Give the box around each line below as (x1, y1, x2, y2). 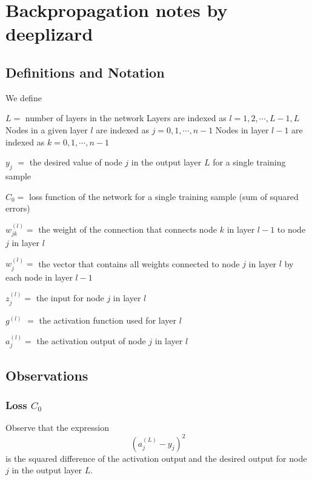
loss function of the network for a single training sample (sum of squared (29, 190, 299, 202)
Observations (5, 365, 88, 384)
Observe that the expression (5, 421, 110, 434)
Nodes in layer (215, 123, 269, 136)
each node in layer (5, 270, 73, 283)
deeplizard (5, 21, 93, 46)
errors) (5, 202, 30, 215)
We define (5, 91, 42, 104)
